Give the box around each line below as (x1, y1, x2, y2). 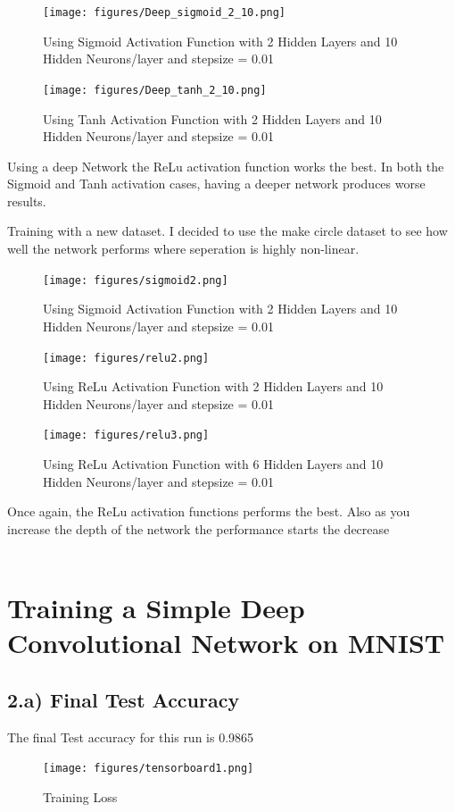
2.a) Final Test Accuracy (7, 685, 240, 713)
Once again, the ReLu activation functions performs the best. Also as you (7, 502, 410, 521)
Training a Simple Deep (7, 590, 305, 626)
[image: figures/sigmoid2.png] (43, 273, 228, 287)
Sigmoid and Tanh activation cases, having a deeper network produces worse (7, 174, 426, 193)
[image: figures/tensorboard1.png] (43, 762, 254, 775)
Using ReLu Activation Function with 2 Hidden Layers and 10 (43, 377, 384, 396)
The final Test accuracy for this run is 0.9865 (7, 727, 254, 746)
